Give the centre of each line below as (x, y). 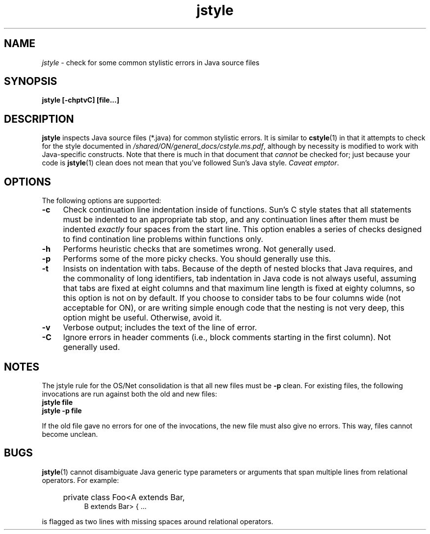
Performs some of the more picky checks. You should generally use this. (197, 259)
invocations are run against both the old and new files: (130, 394)
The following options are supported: (102, 201)
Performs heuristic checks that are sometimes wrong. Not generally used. (199, 249)
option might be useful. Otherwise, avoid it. (142, 318)
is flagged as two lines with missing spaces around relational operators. (158, 521)
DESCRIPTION (39, 119)
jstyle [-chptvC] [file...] (81, 100)
